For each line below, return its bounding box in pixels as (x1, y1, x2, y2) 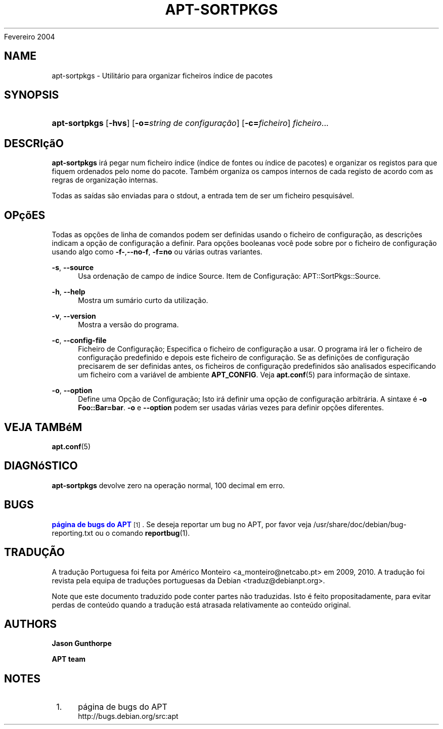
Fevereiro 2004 (4, 32, 55, 41)
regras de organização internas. (52, 176, 158, 185)
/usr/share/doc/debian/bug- (313, 520, 407, 529)
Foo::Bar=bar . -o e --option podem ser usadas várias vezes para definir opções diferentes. (78, 403, 384, 412)
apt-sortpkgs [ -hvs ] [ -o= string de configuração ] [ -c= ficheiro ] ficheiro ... (52, 118, 329, 128)
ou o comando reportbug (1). (95, 528, 190, 537)
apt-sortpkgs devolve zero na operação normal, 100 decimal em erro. (52, 481, 285, 490)
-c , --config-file (52, 336, 107, 345)
